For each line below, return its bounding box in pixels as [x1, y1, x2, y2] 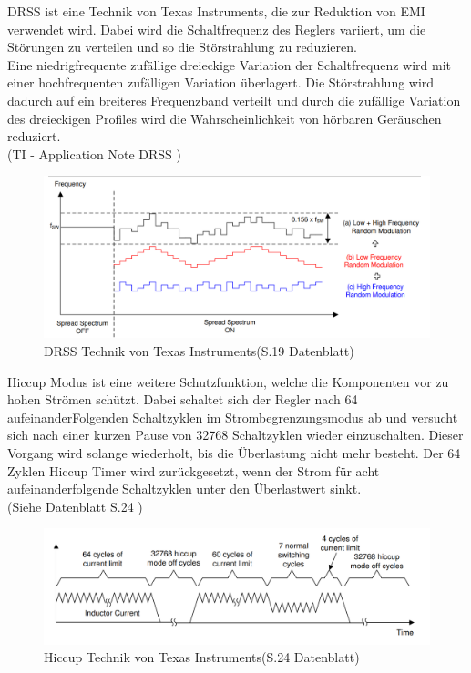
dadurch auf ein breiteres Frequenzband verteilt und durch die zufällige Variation [7, 90, 461, 109]
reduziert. [7, 127, 61, 146]
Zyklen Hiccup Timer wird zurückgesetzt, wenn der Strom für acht [7, 461, 380, 480]
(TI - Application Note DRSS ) [7, 144, 181, 163]
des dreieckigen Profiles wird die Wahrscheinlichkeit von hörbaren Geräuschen [7, 108, 442, 127]
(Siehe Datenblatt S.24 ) [7, 496, 143, 515]
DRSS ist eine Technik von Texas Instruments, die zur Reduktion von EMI [7, 2, 425, 20]
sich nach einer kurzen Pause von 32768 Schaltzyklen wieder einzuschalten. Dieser [7, 425, 464, 444]
